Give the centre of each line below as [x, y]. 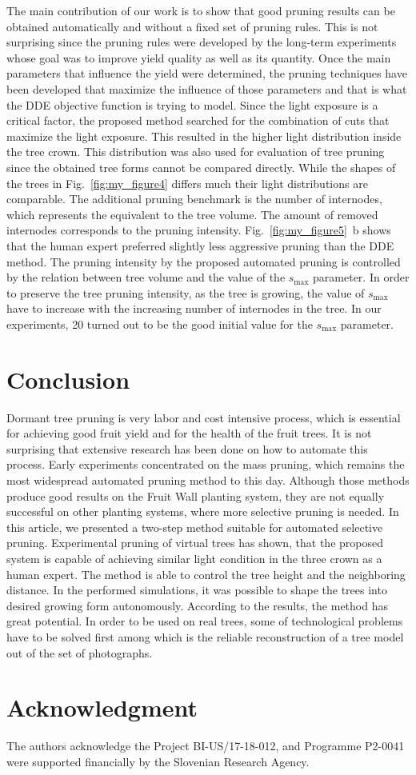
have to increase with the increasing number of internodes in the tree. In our [194, 308]
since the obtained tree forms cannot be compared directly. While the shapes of [201, 167]
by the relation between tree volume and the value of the [146, 277]
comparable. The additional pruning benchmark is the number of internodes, [194, 199]
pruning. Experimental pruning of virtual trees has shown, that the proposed [195, 543]
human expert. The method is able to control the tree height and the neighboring [206, 574]
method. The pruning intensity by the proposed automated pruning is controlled [204, 261]
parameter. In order [361, 277]
